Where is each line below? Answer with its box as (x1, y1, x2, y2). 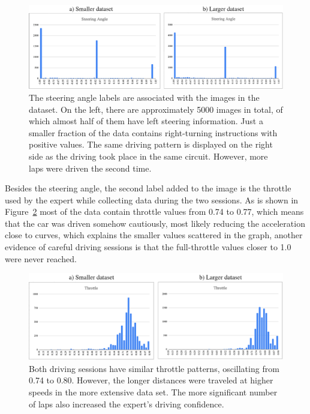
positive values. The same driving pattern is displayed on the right (29, 138, 273, 151)
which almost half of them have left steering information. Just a (29, 115, 263, 127)
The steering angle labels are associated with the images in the (29, 91, 260, 103)
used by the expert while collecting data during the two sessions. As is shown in (5, 193, 299, 206)
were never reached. (5, 252, 77, 265)
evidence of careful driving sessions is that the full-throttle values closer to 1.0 (5, 241, 291, 253)
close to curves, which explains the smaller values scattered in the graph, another (5, 229, 303, 241)
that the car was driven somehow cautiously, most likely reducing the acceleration (5, 217, 305, 229)
